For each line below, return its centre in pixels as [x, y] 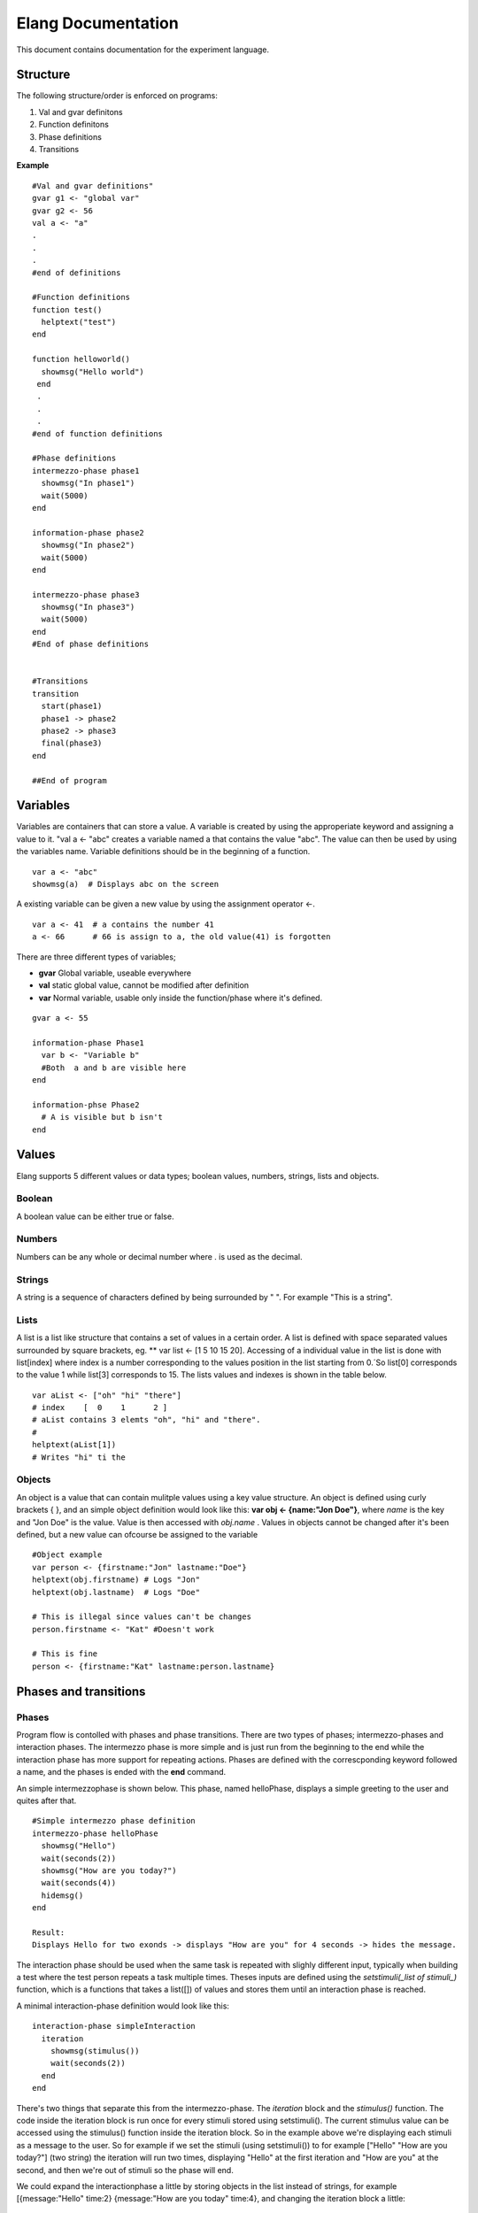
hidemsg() [62, 1895]
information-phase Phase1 [89, 1043]
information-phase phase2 [89, 532]
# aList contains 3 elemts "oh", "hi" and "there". [146, 1420]
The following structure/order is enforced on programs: [117, 96]
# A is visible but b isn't [102, 1117]
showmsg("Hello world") [93, 371]
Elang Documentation [97, 23]
